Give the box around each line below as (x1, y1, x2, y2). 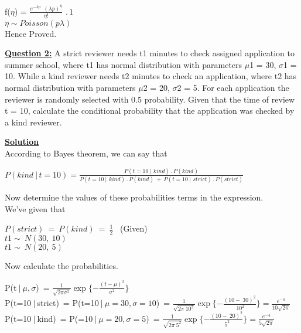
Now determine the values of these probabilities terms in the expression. (5, 191, 264, 203)
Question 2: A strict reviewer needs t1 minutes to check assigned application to (5, 47, 295, 59)
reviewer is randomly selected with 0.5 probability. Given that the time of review (5, 93, 295, 105)
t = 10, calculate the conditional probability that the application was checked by (5, 104, 295, 117)
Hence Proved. (5, 27, 57, 39)
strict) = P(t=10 (37, 297, 99, 309)
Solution (5, 135, 39, 148)
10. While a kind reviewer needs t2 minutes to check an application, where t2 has (5, 70, 297, 82)
